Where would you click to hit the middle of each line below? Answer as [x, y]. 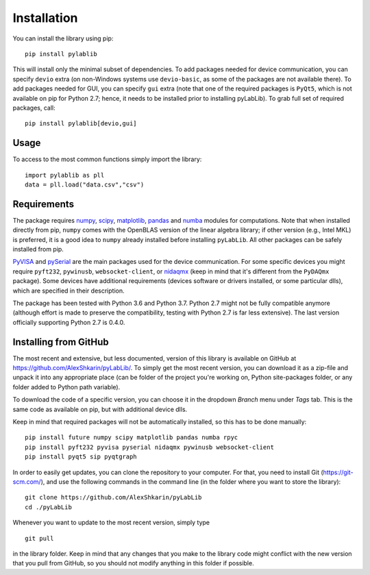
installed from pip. [38, 249]
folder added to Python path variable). [66, 387]
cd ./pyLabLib [48, 507]
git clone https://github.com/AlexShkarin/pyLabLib [113, 498]
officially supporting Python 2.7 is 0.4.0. [69, 322]
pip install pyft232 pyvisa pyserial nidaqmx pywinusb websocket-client [149, 447]
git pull [39, 538]
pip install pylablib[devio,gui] [81, 124]
